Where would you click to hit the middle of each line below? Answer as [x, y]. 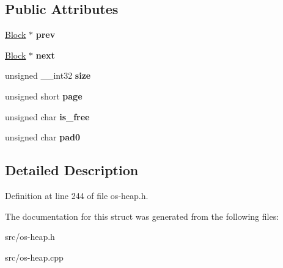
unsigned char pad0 [42, 137]
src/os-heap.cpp [34, 257]
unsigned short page [44, 96]
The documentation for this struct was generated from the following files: [142, 216]
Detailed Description [72, 170]
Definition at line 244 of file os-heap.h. [77, 195]
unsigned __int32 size [48, 75]
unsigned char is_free [47, 116]
